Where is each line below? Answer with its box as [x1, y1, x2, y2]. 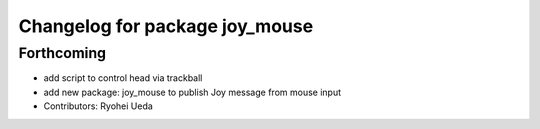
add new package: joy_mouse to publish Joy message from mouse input [43, 86, 342, 98]
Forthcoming [18, 44, 107, 62]
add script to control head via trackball [43, 72, 203, 84]
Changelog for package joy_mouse [18, 15, 314, 37]
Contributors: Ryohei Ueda [43, 100, 154, 112]
